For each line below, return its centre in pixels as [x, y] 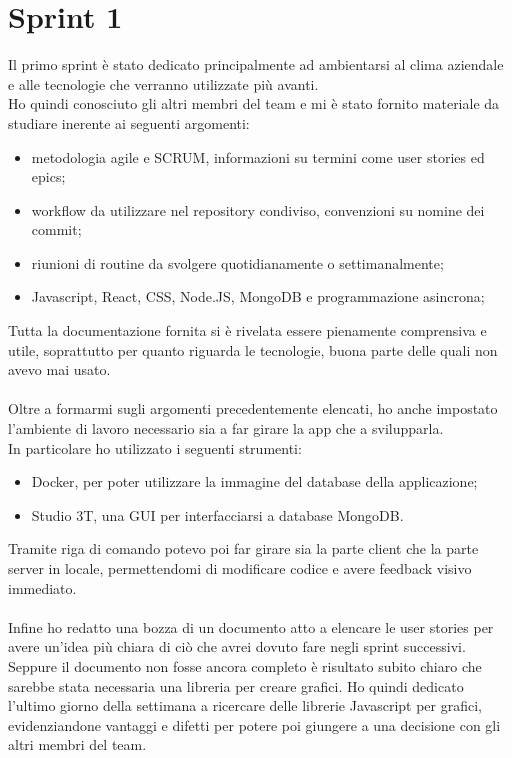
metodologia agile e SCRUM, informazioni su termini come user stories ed [258, 156]
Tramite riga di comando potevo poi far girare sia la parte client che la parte [243, 548]
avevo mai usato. [59, 369]
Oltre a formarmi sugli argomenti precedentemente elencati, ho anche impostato [253, 408]
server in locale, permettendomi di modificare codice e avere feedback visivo [240, 568]
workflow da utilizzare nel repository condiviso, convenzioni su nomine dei [258, 209]
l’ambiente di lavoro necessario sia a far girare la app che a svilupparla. [226, 428]
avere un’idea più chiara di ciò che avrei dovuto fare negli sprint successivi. [237, 646]
